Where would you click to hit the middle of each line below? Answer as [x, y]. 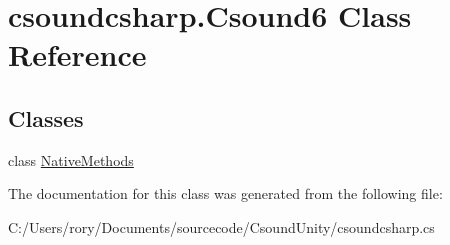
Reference [77, 54]
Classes [46, 117]
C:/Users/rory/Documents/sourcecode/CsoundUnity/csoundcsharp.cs [221, 226]
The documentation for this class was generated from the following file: [225, 193]
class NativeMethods [71, 159]
